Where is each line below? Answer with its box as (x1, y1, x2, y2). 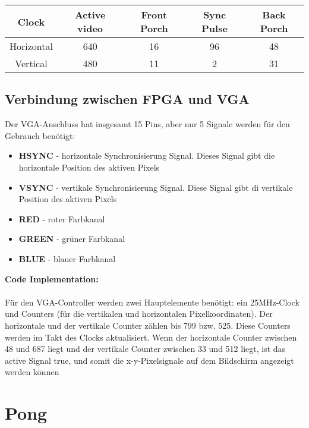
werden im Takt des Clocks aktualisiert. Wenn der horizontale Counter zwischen (5, 331, 297, 343)
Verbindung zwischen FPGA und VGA (5, 90, 250, 108)
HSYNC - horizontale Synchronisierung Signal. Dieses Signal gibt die (18, 149, 275, 162)
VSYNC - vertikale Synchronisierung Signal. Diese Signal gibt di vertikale (18, 181, 293, 193)
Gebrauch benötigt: (5, 129, 75, 141)
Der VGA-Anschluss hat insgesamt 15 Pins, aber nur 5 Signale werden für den (5, 118, 290, 130)
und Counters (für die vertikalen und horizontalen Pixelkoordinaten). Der (5, 307, 273, 320)
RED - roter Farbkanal (18, 212, 105, 225)
